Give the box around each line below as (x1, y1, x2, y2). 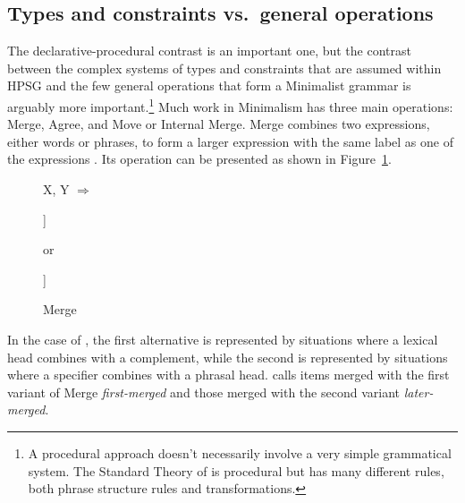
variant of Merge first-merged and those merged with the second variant (7, 382, 400, 401)
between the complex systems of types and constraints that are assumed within (7, 58, 442, 77)
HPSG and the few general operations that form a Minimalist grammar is (7, 76, 411, 95)
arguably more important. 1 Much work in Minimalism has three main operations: (7, 94, 453, 115)
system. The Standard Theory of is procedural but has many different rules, (28, 461, 444, 480)
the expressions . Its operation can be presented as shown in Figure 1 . (7, 149, 392, 168)
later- (403, 382, 434, 401)
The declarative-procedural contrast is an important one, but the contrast (7, 41, 411, 60)
